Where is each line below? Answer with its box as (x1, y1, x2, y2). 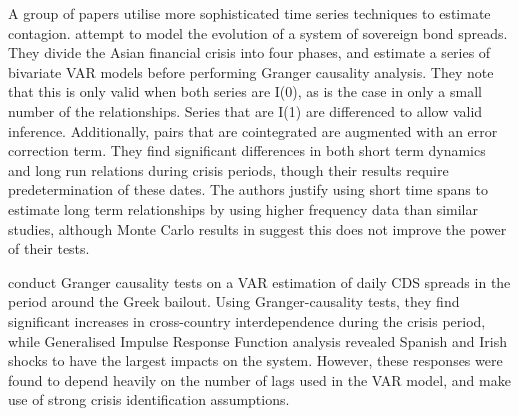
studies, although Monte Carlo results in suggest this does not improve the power (8, 218, 507, 239)
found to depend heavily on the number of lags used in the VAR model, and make (8, 369, 511, 390)
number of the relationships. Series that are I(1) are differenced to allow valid (8, 100, 483, 121)
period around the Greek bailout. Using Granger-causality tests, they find (8, 291, 460, 312)
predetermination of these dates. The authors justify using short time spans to (8, 179, 488, 200)
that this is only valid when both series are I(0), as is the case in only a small (8, 81, 482, 102)
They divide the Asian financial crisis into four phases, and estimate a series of (8, 42, 491, 63)
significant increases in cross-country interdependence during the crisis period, (8, 310, 486, 331)
